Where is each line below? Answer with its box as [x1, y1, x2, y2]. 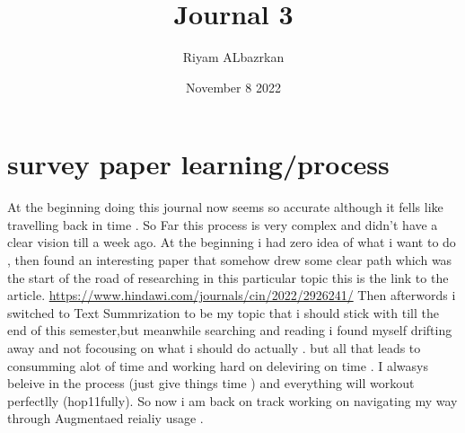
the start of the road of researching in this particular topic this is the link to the [7, 268, 449, 287]
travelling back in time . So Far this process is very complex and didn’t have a [7, 215, 438, 234]
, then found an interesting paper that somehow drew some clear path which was [7, 251, 452, 270]
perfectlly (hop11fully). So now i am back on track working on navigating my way [7, 391, 458, 410]
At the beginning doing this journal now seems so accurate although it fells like [7, 198, 443, 216]
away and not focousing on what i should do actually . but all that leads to [7, 339, 421, 357]
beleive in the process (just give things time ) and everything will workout [7, 374, 415, 393]
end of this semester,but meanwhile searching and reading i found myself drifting [7, 321, 452, 340]
